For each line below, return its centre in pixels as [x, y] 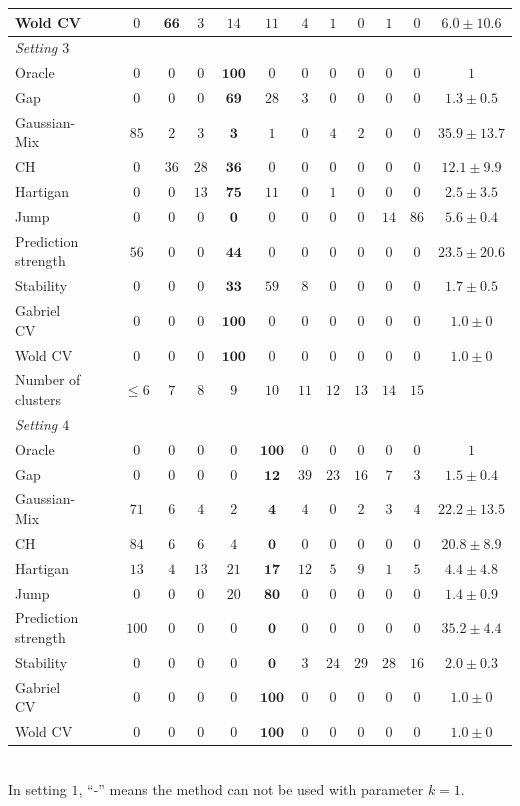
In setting [37, 788]
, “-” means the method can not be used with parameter [251, 788]
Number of [48, 379]
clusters [38, 399]
